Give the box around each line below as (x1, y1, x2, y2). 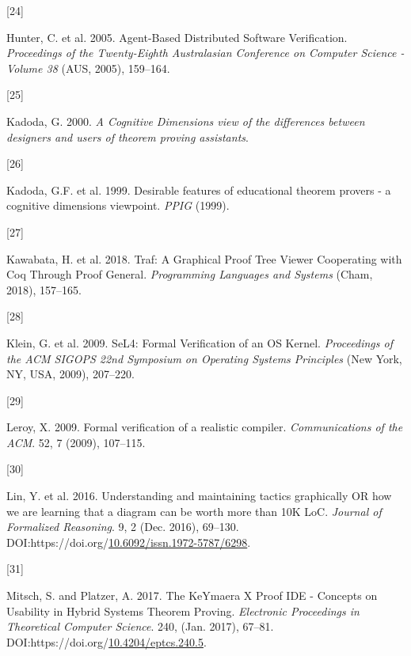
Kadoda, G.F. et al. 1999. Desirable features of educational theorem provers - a (6, 181, 391, 198)
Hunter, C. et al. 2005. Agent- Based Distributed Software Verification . (6, 28, 348, 45)
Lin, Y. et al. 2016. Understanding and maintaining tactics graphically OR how (6, 487, 392, 504)
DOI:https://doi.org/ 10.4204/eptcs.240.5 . (6, 633, 207, 650)
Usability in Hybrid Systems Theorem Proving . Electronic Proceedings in (6, 602, 360, 619)
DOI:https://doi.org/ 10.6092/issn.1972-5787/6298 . (6, 533, 251, 550)
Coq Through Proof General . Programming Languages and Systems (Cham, (6, 266, 373, 282)
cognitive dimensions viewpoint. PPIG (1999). (6, 197, 230, 214)
